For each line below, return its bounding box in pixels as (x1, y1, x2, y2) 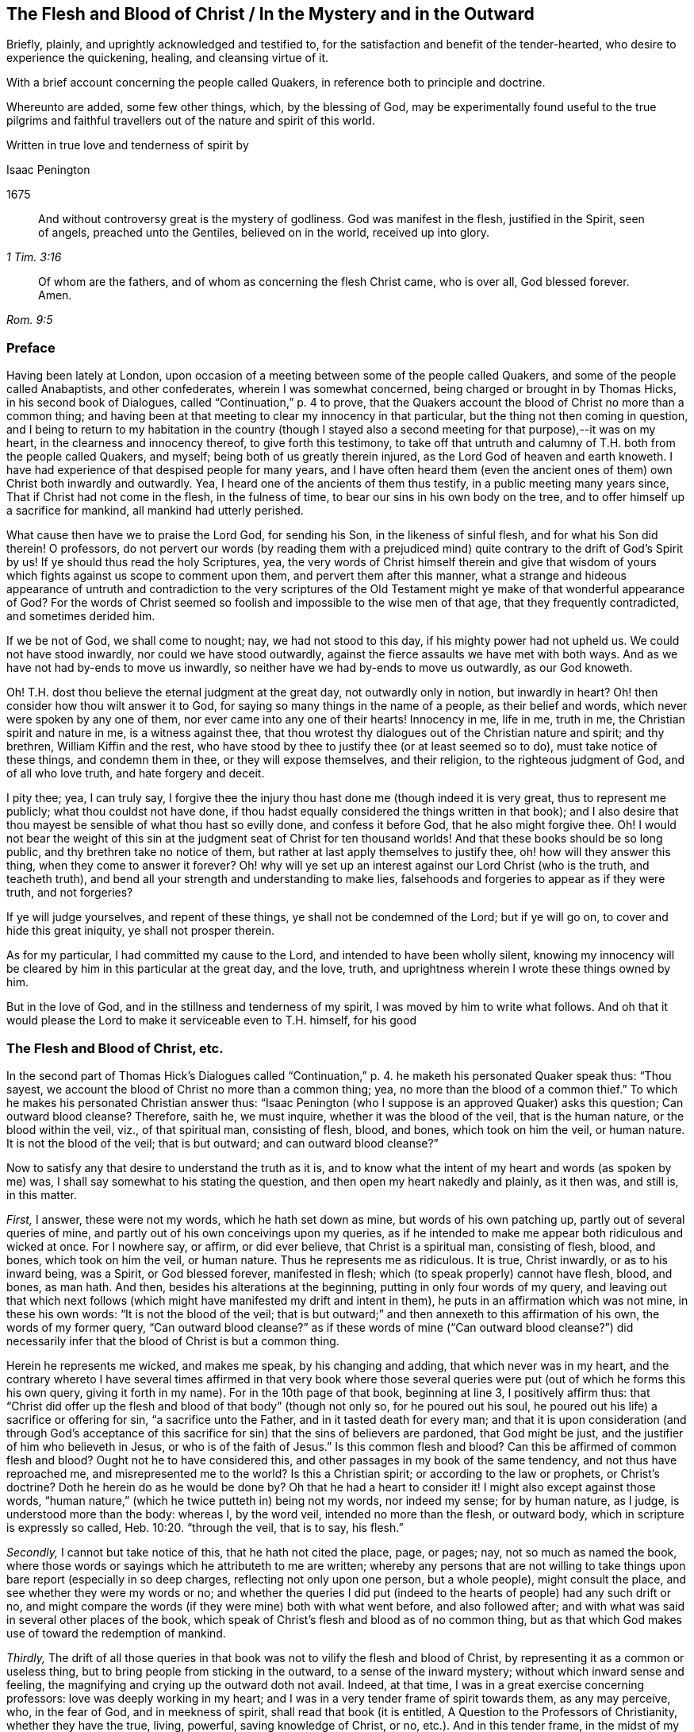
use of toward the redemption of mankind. (6, 1626, 226, 1640)
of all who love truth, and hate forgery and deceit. (6, 766, 265, 781)
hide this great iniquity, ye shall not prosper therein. (6, 924, 274, 938)
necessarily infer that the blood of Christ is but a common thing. (6, 1333, 339, 1348)
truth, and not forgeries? (6, 885, 133, 900)
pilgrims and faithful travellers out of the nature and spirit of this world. (6, 114, 375, 128)
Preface (6, 339, 56, 356)
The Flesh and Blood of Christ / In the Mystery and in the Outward (6, 4, 535, 24)
